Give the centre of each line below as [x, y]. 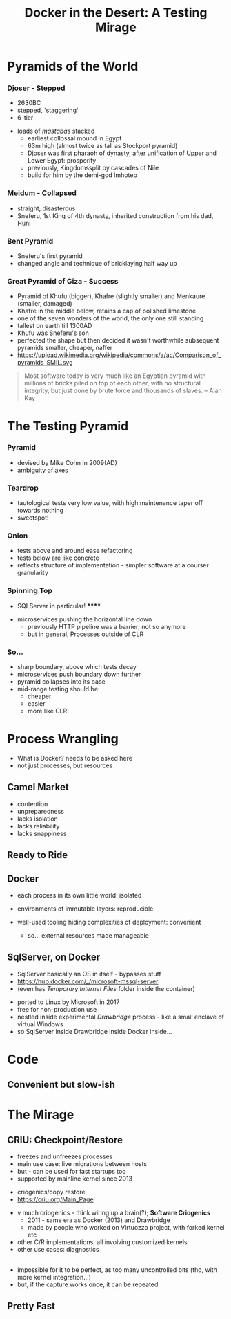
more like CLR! [48, 711]
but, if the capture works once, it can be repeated [88, 1284]
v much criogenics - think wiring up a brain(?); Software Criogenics [114, 1213]
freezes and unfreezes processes [65, 1156]
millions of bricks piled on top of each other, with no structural [112, 383]
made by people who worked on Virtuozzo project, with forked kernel [126, 1228]
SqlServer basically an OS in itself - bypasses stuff [89, 974]
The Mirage [41, 1115]
